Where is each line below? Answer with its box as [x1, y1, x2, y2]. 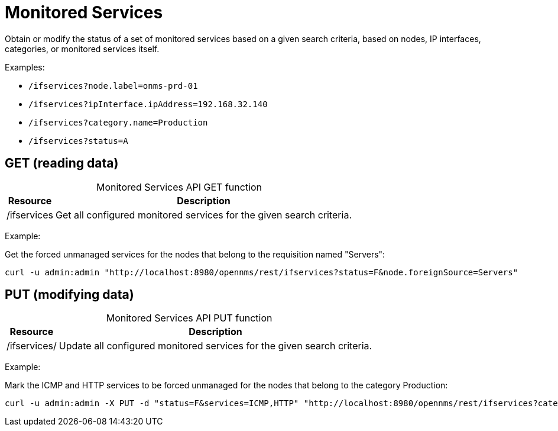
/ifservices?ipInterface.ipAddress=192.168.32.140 [28, 99, 268, 109]
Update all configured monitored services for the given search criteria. [59, 340, 372, 352]
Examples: [5, 62, 45, 72]
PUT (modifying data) [5, 287, 134, 303]
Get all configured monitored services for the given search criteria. [56, 208, 352, 221]
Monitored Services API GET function [96, 181, 262, 193]
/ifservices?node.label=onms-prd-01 [28, 81, 198, 91]
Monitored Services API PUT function [106, 312, 272, 324]
